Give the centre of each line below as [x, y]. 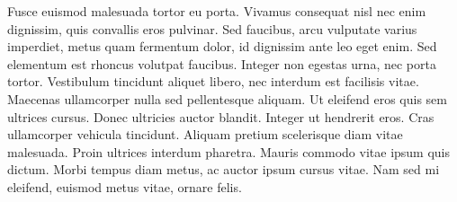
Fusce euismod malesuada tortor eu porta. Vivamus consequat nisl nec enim [217, 11]
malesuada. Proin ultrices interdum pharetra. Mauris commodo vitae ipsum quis [229, 151]
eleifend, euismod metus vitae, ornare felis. [125, 186]
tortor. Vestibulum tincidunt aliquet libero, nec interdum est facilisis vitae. [213, 81]
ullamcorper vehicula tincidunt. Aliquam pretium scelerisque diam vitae [205, 134]
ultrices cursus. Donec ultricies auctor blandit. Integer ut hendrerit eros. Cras [221, 116]
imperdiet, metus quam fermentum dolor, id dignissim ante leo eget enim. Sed [222, 46]
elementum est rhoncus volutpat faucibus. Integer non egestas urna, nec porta [222, 63]
